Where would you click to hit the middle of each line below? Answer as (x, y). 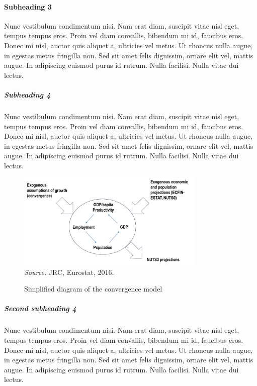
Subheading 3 (28, 6)
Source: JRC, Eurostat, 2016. (69, 272)
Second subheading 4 (40, 308)
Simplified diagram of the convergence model (93, 289)
